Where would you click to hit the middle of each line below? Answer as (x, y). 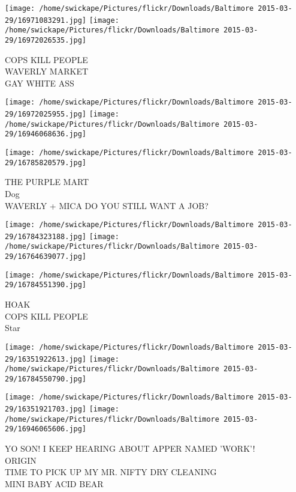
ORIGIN (21, 460)
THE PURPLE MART (47, 182)
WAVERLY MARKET (47, 71)
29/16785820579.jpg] (46, 162)
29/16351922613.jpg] (46, 359)
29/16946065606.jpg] (46, 429)
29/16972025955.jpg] (46, 114)
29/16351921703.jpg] (46, 409)
